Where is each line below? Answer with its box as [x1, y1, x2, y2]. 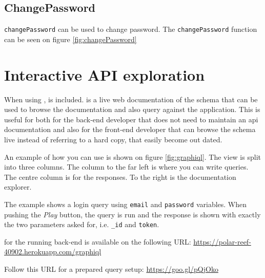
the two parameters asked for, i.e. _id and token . [4, 219, 159, 230]
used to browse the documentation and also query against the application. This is [4, 104, 260, 115]
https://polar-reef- [193, 236, 251, 247]
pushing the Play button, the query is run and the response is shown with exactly [4, 209, 261, 219]
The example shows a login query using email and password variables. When [4, 198, 247, 209]
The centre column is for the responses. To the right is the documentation [4, 171, 236, 182]
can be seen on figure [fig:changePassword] [4, 33, 137, 44]
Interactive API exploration [4, 64, 205, 85]
